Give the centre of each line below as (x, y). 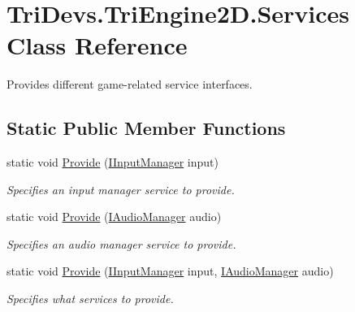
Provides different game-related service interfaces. (130, 84)
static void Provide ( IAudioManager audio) (114, 217)
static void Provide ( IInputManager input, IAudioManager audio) (170, 271)
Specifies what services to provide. (90, 299)
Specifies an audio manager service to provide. (121, 243)
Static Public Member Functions (146, 128)
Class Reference (97, 45)
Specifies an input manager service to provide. (121, 189)
